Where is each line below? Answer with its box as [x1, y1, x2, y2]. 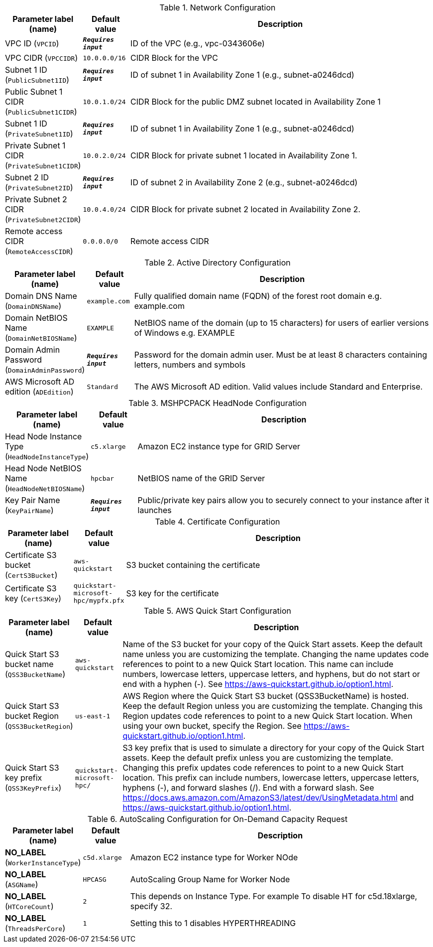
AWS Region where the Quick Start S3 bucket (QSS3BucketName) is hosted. [122, 691, 409, 701]
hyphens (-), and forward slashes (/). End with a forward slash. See [122, 783, 374, 793]
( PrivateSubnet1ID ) [5, 129, 73, 138]
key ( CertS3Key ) [5, 593, 62, 603]
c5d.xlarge [83, 853, 122, 861]
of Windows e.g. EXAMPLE [134, 328, 235, 338]
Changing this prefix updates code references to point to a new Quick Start [122, 763, 404, 773]
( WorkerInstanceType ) [5, 857, 81, 867]
